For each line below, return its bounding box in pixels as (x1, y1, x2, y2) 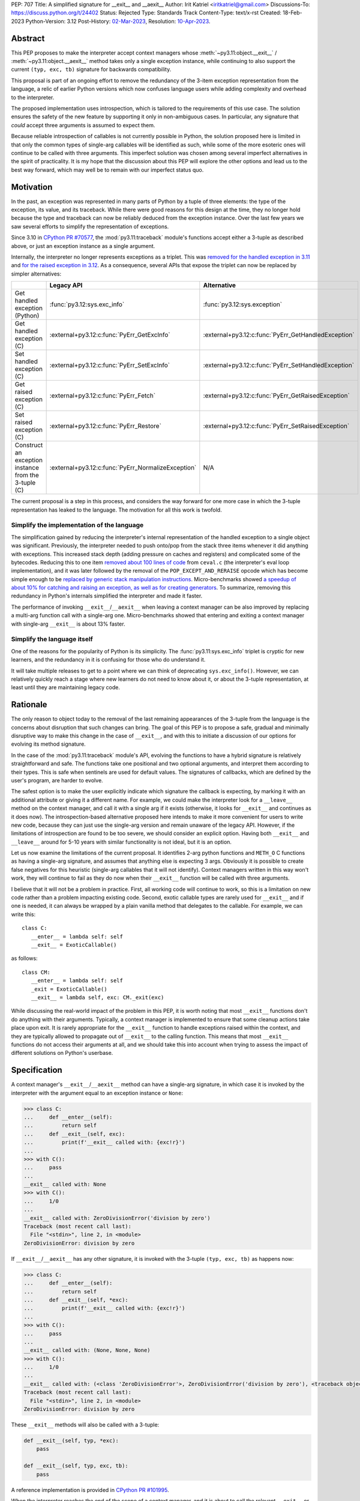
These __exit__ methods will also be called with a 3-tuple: (11, 1421, 160, 1428)
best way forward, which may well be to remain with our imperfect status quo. (11, 166, 204, 174)
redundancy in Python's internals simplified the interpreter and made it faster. (11, 592, 203, 600)
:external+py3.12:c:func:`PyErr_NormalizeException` (49, 464, 197, 472)
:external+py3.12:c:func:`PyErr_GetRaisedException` (203, 391, 350, 400)
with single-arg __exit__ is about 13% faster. (11, 620, 125, 627)
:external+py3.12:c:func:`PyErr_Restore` (49, 422, 162, 430)
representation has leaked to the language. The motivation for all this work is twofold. (11, 506, 222, 513)
